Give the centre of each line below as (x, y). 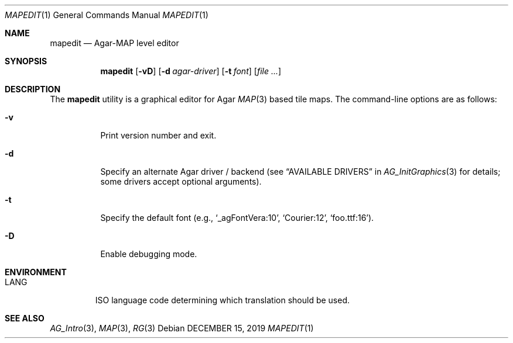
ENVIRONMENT (36, 272)
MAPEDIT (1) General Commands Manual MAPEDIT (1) (107, 15)
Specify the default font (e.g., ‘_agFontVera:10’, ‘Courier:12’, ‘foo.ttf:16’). (237, 218)
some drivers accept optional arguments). (181, 181)
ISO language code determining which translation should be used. (223, 300)
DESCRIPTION (33, 89)
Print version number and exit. (158, 135)
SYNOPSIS (26, 61)
